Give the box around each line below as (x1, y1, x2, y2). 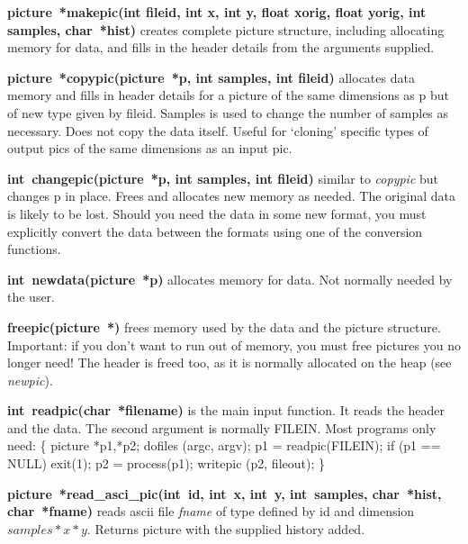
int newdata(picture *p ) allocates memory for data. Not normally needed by (7, 269, 453, 288)
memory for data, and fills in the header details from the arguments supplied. (7, 38, 435, 57)
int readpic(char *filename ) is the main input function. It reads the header (7, 401, 445, 420)
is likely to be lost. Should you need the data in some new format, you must (7, 204, 427, 222)
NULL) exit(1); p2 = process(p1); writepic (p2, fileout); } (7, 454, 325, 473)
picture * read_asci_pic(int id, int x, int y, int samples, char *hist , (7, 484, 442, 503)
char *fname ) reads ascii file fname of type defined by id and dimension (7, 502, 415, 521)
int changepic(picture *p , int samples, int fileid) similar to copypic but (7, 168, 439, 187)
